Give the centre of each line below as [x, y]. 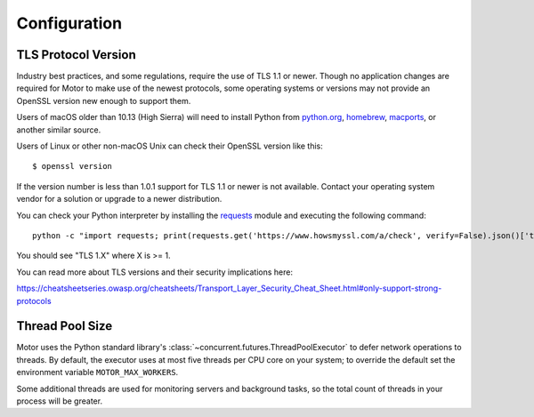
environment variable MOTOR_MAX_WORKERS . [97, 373]
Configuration [69, 23]
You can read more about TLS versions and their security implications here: [155, 272]
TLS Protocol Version [77, 55]
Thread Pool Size [65, 326]
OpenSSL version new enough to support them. [104, 100]
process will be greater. [59, 401]
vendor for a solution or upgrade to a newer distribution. [119, 199]
